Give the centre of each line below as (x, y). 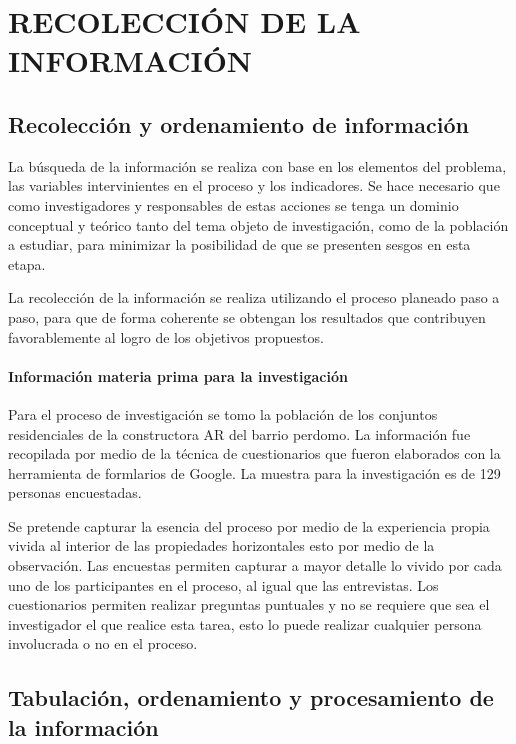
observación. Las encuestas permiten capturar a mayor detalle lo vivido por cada (255, 565)
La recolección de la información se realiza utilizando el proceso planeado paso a (254, 297)
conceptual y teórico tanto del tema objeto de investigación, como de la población (258, 224)
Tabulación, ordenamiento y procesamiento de (251, 697)
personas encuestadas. (75, 492)
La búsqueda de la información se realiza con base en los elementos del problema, (257, 165)
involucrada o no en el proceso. (103, 643)
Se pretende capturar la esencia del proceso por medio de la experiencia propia (249, 525)
